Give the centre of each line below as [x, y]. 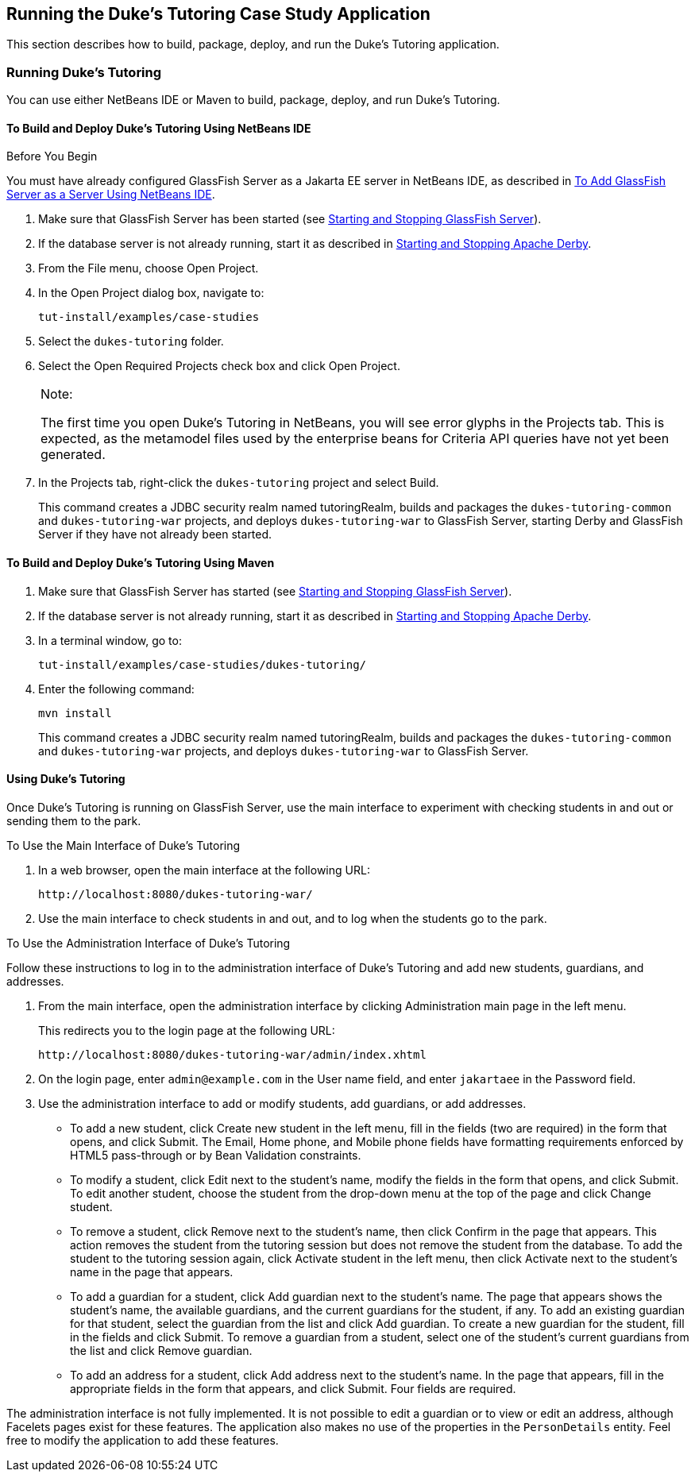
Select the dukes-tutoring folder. [131, 342]
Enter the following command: [116, 689]
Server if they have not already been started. [155, 534]
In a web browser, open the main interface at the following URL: [204, 870]
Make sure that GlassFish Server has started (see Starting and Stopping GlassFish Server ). [275, 591]
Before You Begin [52, 156]
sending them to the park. [74, 820]
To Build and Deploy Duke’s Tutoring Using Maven [141, 563]
